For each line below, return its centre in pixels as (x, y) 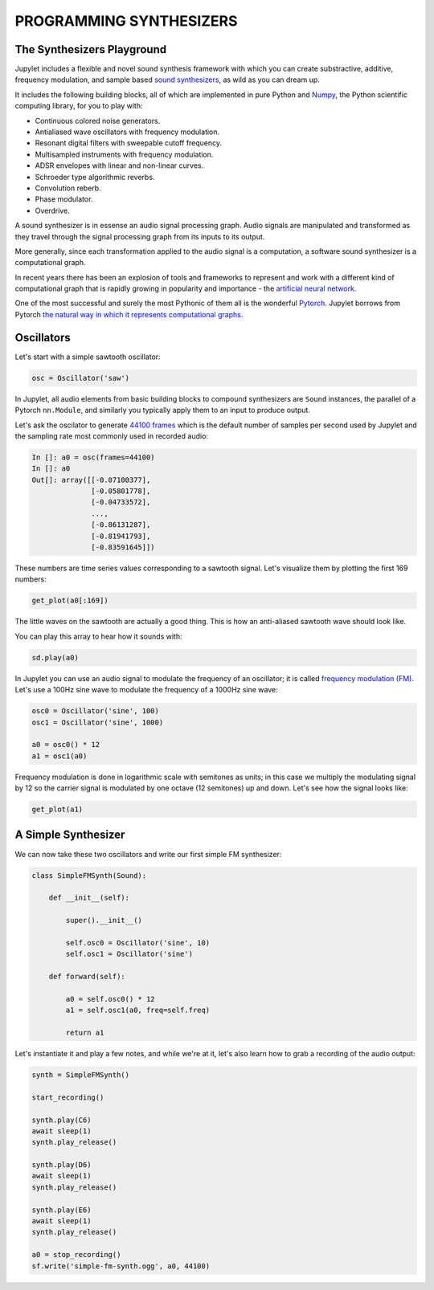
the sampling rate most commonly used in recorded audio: (112, 436)
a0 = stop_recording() (76, 1255)
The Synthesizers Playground (91, 49)
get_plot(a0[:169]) (70, 601)
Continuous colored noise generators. (98, 120)
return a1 (85, 1033)
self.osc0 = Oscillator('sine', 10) (138, 943)
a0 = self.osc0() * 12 (111, 999)
